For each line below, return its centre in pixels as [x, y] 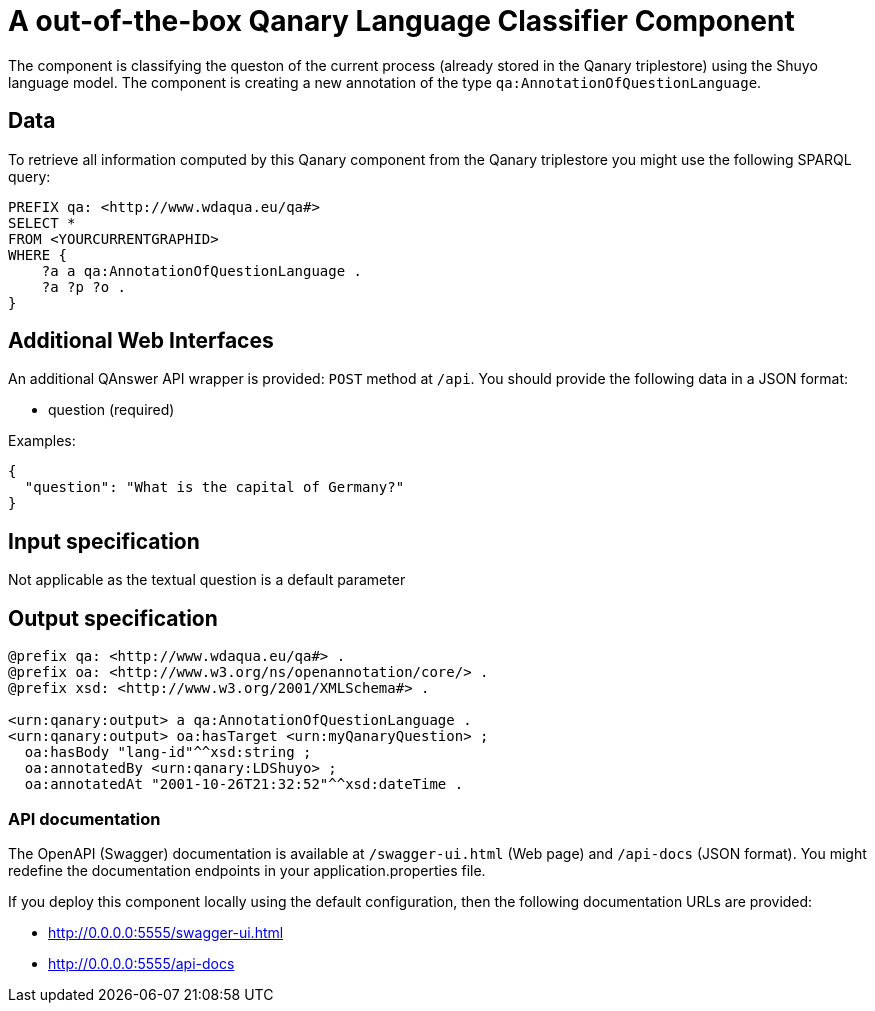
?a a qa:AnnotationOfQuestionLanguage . [202, 270]
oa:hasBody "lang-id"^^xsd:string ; [168, 752]
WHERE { [38, 254]
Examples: [42, 441]
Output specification [113, 618]
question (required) [111, 410]
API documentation [84, 818]
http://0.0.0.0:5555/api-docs [141, 963]
